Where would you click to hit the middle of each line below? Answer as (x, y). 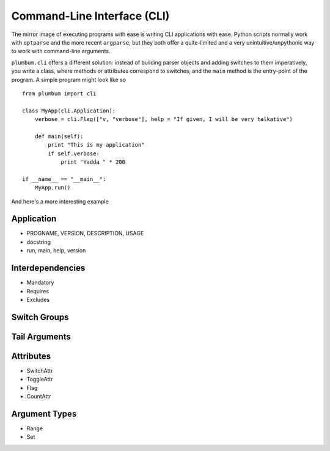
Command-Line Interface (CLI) (90, 16)
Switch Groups (40, 317)
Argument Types (44, 413)
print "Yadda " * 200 (93, 162)
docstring (39, 242)
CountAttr (39, 397)
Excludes (38, 299)
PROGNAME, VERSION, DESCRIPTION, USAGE (85, 233)
